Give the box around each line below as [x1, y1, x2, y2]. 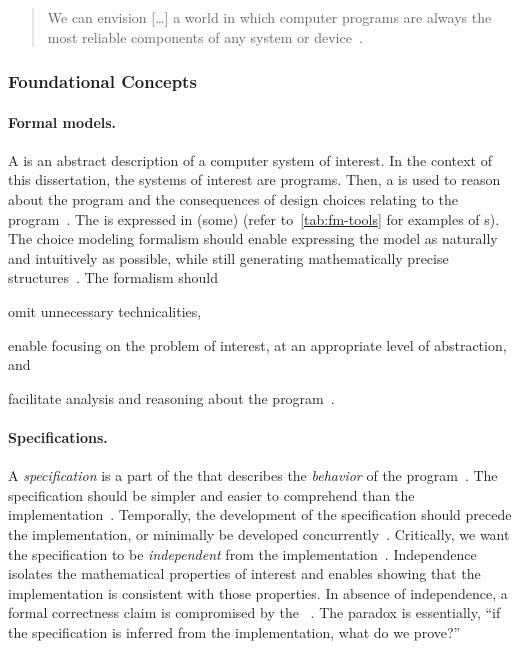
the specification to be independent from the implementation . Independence [8, 543, 477, 564]
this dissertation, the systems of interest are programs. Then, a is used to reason [8, 169, 501, 190]
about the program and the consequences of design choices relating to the [8, 189, 458, 210]
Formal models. [8, 111, 117, 132]
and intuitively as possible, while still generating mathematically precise [8, 247, 449, 268]
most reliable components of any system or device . [47, 26, 363, 47]
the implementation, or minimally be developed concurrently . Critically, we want [8, 523, 510, 544]
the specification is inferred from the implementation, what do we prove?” [8, 621, 461, 642]
